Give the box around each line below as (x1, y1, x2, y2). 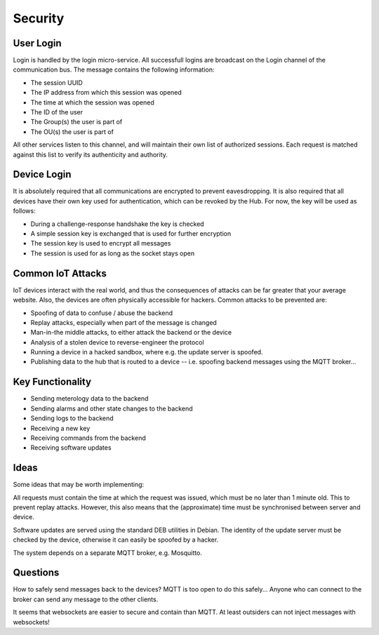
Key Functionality (13, 376, 91, 388)
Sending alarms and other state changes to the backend (30, 404, 193, 413)
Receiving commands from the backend (30, 434, 147, 442)
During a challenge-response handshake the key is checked (30, 220, 204, 228)
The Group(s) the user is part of (30, 118, 123, 126)
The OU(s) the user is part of (30, 127, 114, 136)
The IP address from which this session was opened (30, 88, 182, 97)
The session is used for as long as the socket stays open (30, 249, 195, 258)
